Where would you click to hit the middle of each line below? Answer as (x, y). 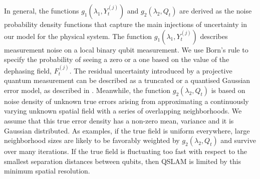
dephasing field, (28, 70)
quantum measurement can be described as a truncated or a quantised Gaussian (127, 80)
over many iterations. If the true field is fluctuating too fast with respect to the (126, 151)
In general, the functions (42, 10)
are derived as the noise (216, 10)
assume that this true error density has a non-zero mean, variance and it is (119, 120)
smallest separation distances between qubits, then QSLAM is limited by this (122, 161)
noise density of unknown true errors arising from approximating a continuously (126, 101)
